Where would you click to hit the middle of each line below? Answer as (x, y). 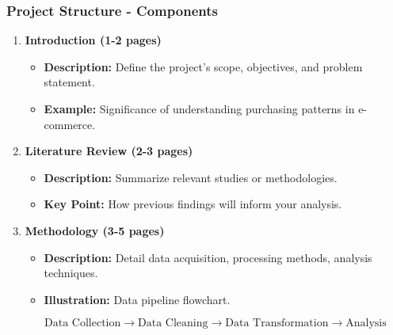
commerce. (70, 124)
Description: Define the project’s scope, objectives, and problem (203, 66)
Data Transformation (277, 324)
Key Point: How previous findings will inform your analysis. (193, 204)
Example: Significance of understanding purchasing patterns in (199, 108)
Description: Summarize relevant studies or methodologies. (191, 177)
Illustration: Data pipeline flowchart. (137, 299)
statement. (69, 82)
